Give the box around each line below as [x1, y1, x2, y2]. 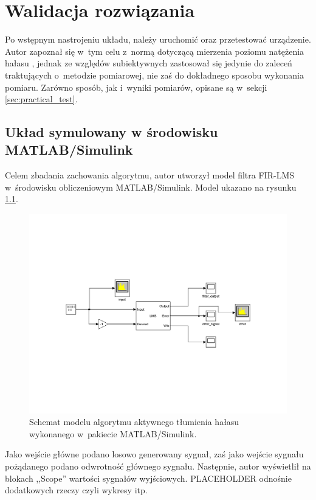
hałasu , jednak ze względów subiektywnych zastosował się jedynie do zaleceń [5, 57, 292, 69]
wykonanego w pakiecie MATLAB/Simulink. [29, 427, 197, 440]
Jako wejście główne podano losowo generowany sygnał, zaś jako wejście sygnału [5, 448, 304, 460]
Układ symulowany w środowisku [5, 122, 218, 141]
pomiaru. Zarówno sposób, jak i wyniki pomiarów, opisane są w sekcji [5, 80, 267, 93]
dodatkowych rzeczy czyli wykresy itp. [5, 484, 148, 496]
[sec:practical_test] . [5, 93, 78, 105]
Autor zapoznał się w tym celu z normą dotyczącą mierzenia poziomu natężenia [5, 44, 304, 57]
